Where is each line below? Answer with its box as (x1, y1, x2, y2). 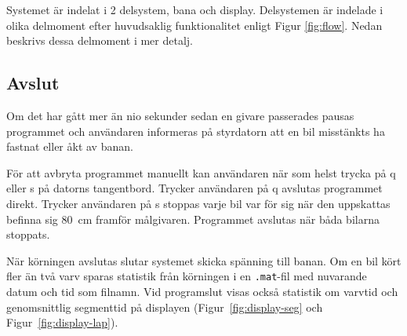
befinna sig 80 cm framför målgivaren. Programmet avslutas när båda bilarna (6, 210, 380, 227)
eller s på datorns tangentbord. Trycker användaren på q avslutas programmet (6, 180, 383, 196)
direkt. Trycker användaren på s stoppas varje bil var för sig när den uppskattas (6, 195, 391, 211)
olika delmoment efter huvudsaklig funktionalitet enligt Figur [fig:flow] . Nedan (6, 16, 383, 33)
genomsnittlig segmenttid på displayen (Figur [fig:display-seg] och (6, 298, 323, 315)
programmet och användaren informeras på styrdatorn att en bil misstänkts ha (6, 122, 385, 139)
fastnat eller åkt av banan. (6, 138, 133, 155)
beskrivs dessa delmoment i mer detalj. (6, 32, 193, 49)
